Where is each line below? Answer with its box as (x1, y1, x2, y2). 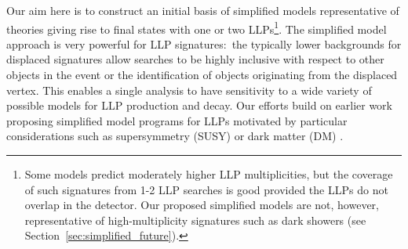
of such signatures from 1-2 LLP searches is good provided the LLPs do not (24, 181, 388, 197)
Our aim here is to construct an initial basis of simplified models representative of (6, 2, 399, 18)
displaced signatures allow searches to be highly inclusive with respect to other (6, 51, 384, 67)
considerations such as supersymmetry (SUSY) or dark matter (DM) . (6, 128, 344, 144)
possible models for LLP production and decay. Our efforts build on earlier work (6, 97, 392, 114)
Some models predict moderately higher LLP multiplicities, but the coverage (24, 166, 393, 182)
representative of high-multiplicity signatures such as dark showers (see (24, 211, 366, 228)
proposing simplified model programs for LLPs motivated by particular (6, 112, 348, 128)
